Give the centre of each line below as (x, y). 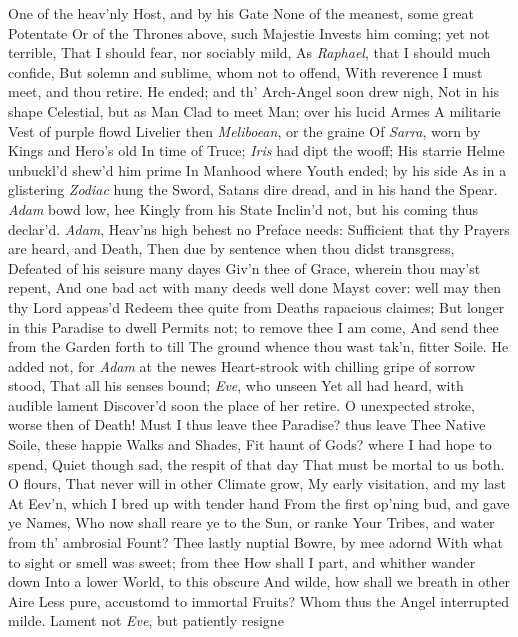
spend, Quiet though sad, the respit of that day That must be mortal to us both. (256, 463)
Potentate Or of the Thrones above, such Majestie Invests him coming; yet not (249, 32)
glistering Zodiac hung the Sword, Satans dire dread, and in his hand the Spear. (253, 189)
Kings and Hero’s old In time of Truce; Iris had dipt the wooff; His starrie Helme (256, 150)
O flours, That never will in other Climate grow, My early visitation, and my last (257, 483)
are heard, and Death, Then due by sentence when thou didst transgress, (231, 248)
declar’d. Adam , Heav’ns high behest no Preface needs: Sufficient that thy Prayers (259, 228)
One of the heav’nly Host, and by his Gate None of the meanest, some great (241, 13)
